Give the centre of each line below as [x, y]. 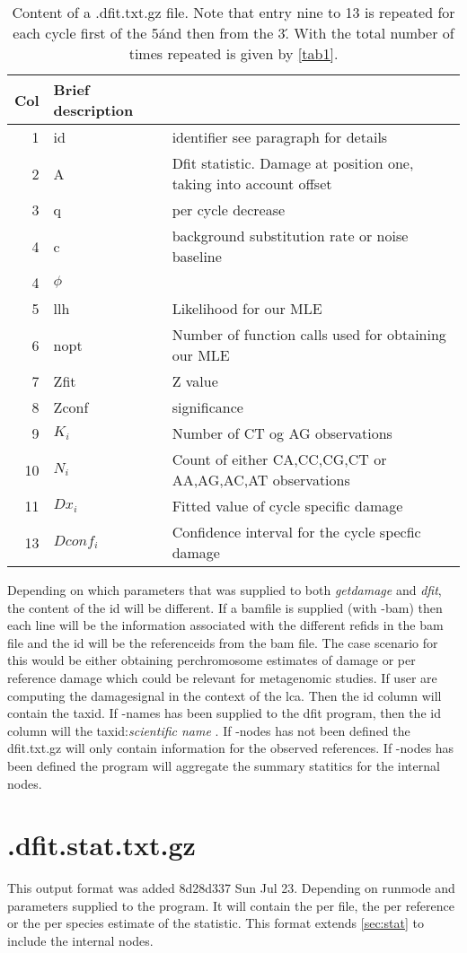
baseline [197, 256]
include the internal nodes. [80, 941]
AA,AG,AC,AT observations [261, 480]
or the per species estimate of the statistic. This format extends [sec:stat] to [216, 923]
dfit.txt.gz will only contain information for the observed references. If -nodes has [231, 748]
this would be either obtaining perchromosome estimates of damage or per [211, 660]
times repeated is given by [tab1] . [233, 53]
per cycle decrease [229, 210]
